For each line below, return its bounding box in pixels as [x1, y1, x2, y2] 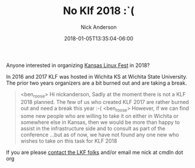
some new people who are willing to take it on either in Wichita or [20, 112, 179, 119]
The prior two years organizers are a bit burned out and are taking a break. [6, 79, 187, 86]
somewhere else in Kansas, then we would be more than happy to [20, 119, 180, 126]
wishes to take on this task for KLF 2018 [20, 137, 117, 145]
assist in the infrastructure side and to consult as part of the [20, 125, 166, 132]
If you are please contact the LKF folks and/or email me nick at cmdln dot [6, 149, 183, 156]
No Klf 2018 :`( [62, 4, 135, 18]
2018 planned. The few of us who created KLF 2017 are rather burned [20, 98, 189, 105]
